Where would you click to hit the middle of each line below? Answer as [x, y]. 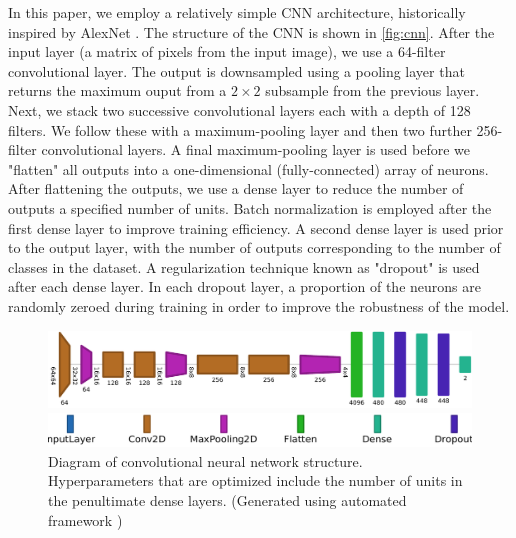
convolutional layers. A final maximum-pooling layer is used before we [255, 149]
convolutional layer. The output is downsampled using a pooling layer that [236, 70]
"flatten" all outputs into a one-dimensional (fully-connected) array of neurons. [248, 168]
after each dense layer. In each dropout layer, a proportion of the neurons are [244, 286]
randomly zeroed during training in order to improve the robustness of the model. [259, 305]
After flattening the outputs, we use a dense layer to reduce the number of [236, 188]
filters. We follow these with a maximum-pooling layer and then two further [240, 129]
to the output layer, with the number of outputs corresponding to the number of [254, 247]
